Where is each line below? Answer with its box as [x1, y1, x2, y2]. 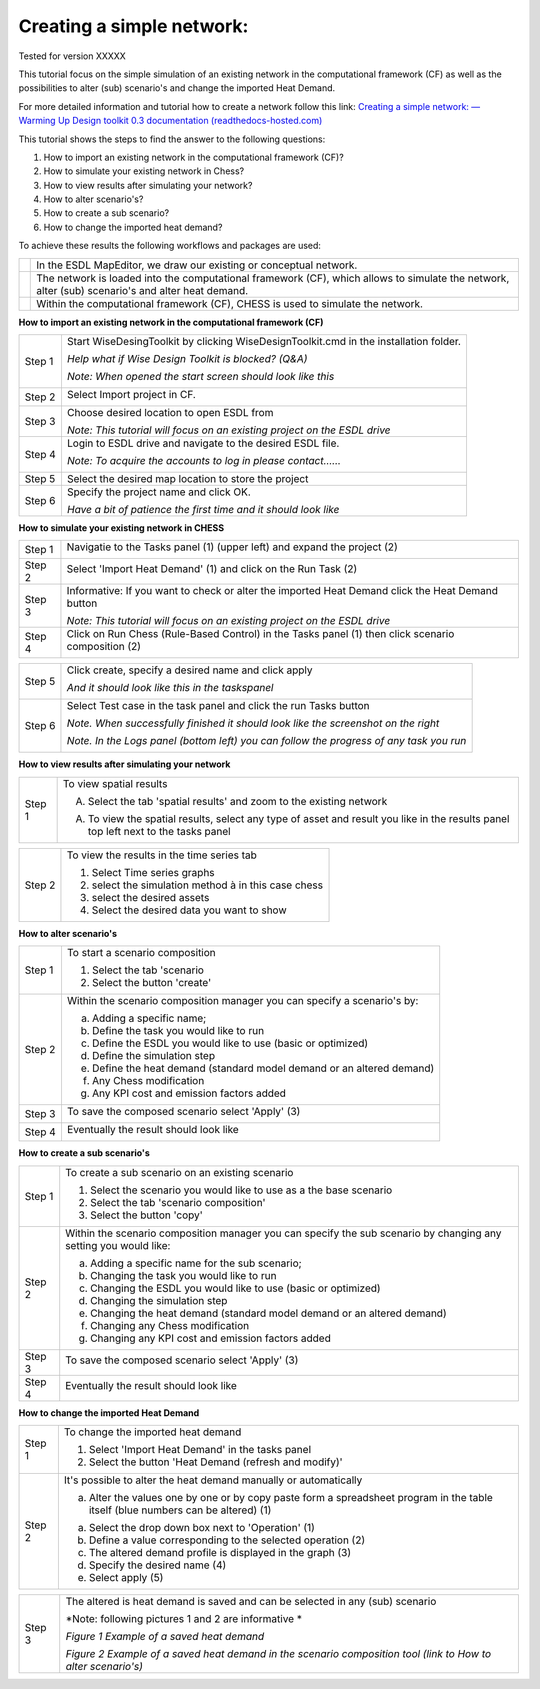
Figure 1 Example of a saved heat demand [65, 1629, 265, 1643]
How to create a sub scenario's [18, 1147, 150, 1159]
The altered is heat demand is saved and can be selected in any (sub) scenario [65, 1594, 437, 1608]
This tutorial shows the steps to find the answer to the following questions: [18, 133, 326, 145]
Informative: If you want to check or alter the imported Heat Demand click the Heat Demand [66, 584, 499, 598]
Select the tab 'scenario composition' [90, 1195, 266, 1209]
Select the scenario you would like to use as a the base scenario [90, 1183, 393, 1197]
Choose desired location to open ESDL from [66, 406, 274, 420]
